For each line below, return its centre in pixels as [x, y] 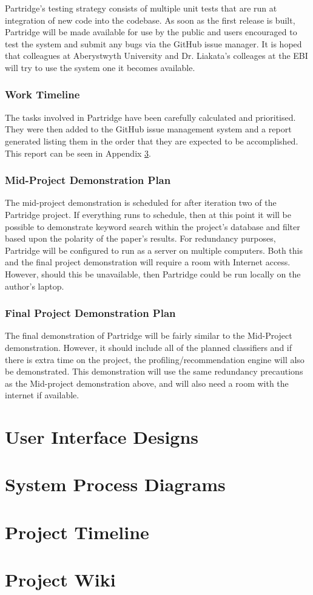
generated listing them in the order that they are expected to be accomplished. [152, 141]
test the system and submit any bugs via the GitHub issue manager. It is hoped [153, 43]
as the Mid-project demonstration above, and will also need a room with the [147, 383]
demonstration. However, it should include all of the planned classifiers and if [149, 347]
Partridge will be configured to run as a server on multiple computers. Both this [154, 250]
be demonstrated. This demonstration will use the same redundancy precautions [154, 371]
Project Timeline [77, 532]
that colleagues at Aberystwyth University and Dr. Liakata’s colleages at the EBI [156, 56]
